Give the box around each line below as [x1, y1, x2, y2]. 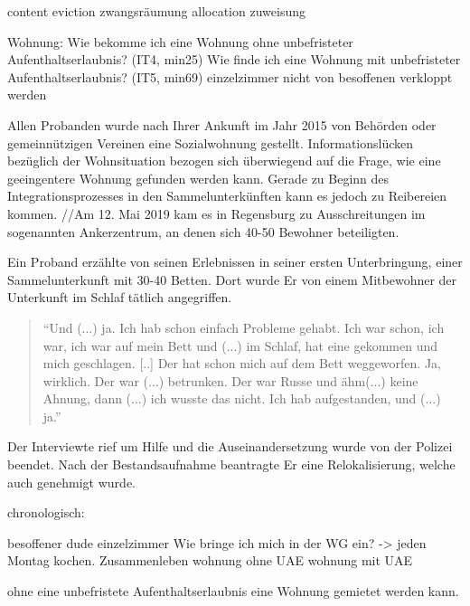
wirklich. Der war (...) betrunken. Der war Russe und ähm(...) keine [42, 371, 418, 390]
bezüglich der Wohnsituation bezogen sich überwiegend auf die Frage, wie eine [7, 151, 441, 170]
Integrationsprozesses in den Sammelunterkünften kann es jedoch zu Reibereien [7, 186, 447, 205]
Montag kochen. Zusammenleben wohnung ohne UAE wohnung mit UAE [7, 551, 413, 570]
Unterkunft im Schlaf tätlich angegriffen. [7, 288, 232, 307]
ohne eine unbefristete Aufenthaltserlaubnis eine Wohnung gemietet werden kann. [7, 582, 459, 601]
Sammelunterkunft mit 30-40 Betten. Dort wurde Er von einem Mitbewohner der [7, 270, 457, 289]
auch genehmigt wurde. [7, 472, 136, 491]
